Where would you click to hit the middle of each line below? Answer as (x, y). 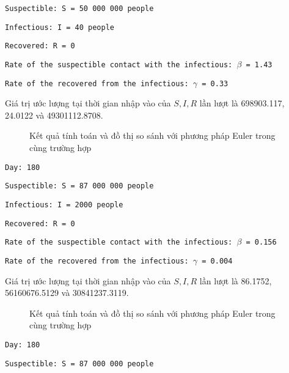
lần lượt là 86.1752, (236, 280)
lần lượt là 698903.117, (242, 103)
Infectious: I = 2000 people (64, 205)
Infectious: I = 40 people (60, 27)
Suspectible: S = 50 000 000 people (79, 9)
